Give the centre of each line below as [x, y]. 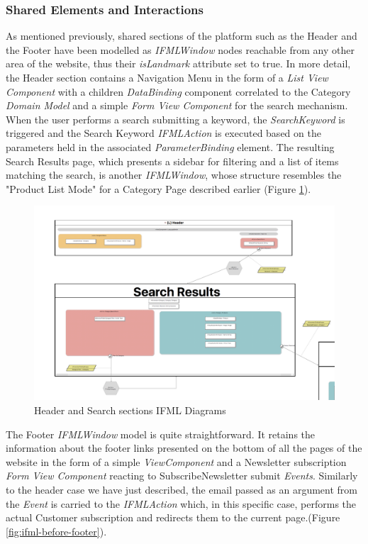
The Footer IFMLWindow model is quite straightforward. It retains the [161, 434]
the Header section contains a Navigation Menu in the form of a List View [167, 77]
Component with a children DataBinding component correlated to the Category [178, 91]
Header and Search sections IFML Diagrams [130, 410]
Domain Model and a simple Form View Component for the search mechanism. [177, 105]
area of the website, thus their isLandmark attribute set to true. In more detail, [178, 63]
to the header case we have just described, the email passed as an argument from [182, 490]
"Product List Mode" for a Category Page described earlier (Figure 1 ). [158, 188]
